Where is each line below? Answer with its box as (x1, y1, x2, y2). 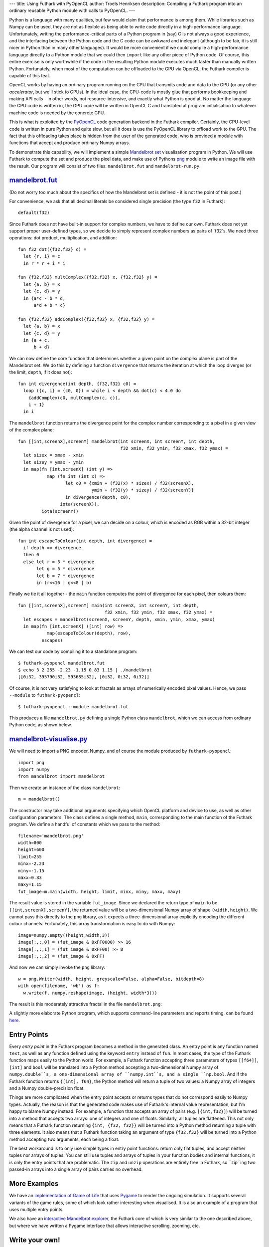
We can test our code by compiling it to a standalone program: (9, 648, 137, 654)
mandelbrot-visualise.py (9, 735, 88, 743)
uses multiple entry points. (9, 1206, 64, 1212)
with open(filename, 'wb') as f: (18, 983, 100, 989)
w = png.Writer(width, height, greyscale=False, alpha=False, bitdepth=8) (18, 976, 205, 982)
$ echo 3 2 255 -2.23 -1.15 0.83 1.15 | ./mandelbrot (18, 667, 152, 673)
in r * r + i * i (23, 260, 66, 266)
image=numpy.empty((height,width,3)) (18, 932, 111, 938)
